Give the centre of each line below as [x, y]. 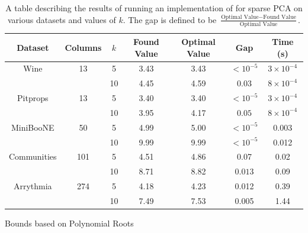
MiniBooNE [33, 127]
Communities [33, 156]
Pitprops [33, 98]
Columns [83, 47]
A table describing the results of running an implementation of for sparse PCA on [154, 8]
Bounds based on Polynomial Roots [69, 223]
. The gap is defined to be [170, 19]
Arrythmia [33, 186]
